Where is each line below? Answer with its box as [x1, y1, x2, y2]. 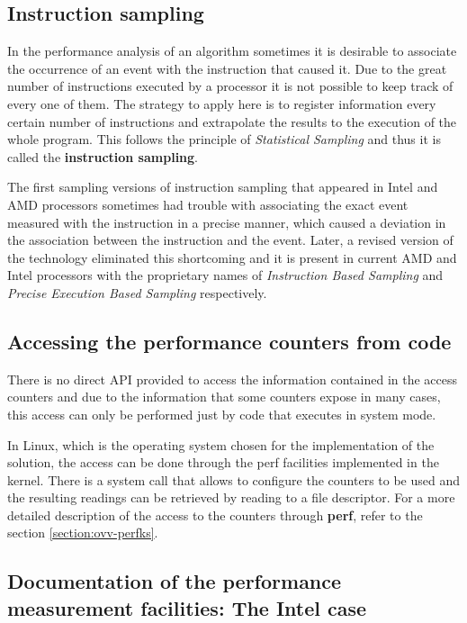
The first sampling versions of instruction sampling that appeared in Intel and [7, 177, 438, 196]
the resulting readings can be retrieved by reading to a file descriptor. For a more [7, 488, 455, 507]
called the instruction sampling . [7, 147, 198, 166]
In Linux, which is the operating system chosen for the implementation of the [7, 435, 435, 454]
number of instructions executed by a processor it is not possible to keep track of [7, 77, 454, 95]
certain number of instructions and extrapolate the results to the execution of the [7, 112, 457, 131]
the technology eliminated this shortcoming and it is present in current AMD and [7, 248, 457, 266]
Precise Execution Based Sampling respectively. [7, 283, 267, 302]
